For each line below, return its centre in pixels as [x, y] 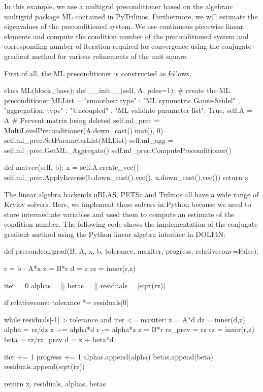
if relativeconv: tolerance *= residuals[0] [66, 302]
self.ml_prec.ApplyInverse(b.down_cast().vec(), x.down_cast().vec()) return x [126, 177]
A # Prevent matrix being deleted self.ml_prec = [82, 120]
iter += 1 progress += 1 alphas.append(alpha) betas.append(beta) [109, 356]
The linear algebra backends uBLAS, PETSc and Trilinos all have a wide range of [131, 194]
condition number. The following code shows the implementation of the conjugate [131, 224]
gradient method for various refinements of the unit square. [96, 56]
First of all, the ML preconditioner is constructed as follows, [98, 73]
